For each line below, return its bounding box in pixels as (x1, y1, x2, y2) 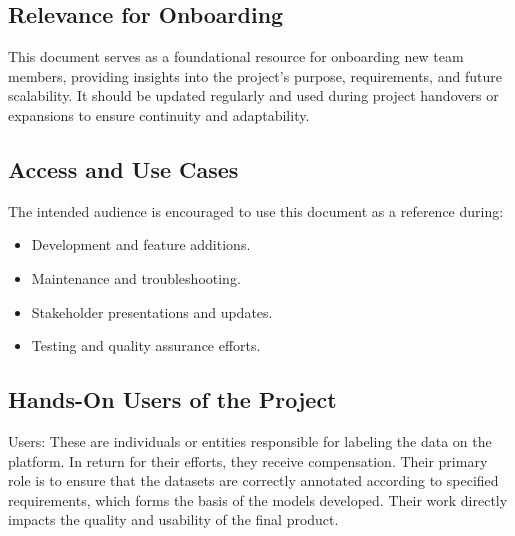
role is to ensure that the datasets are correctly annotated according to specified (8, 470, 499, 491)
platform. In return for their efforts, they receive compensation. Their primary (8, 450, 488, 471)
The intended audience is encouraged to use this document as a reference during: (8, 200, 504, 221)
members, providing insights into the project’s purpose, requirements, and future (8, 65, 502, 86)
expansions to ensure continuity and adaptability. (8, 104, 310, 125)
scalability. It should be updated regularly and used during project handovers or (8, 85, 499, 106)
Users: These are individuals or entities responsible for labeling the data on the (8, 430, 492, 451)
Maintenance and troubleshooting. (31, 267, 241, 288)
